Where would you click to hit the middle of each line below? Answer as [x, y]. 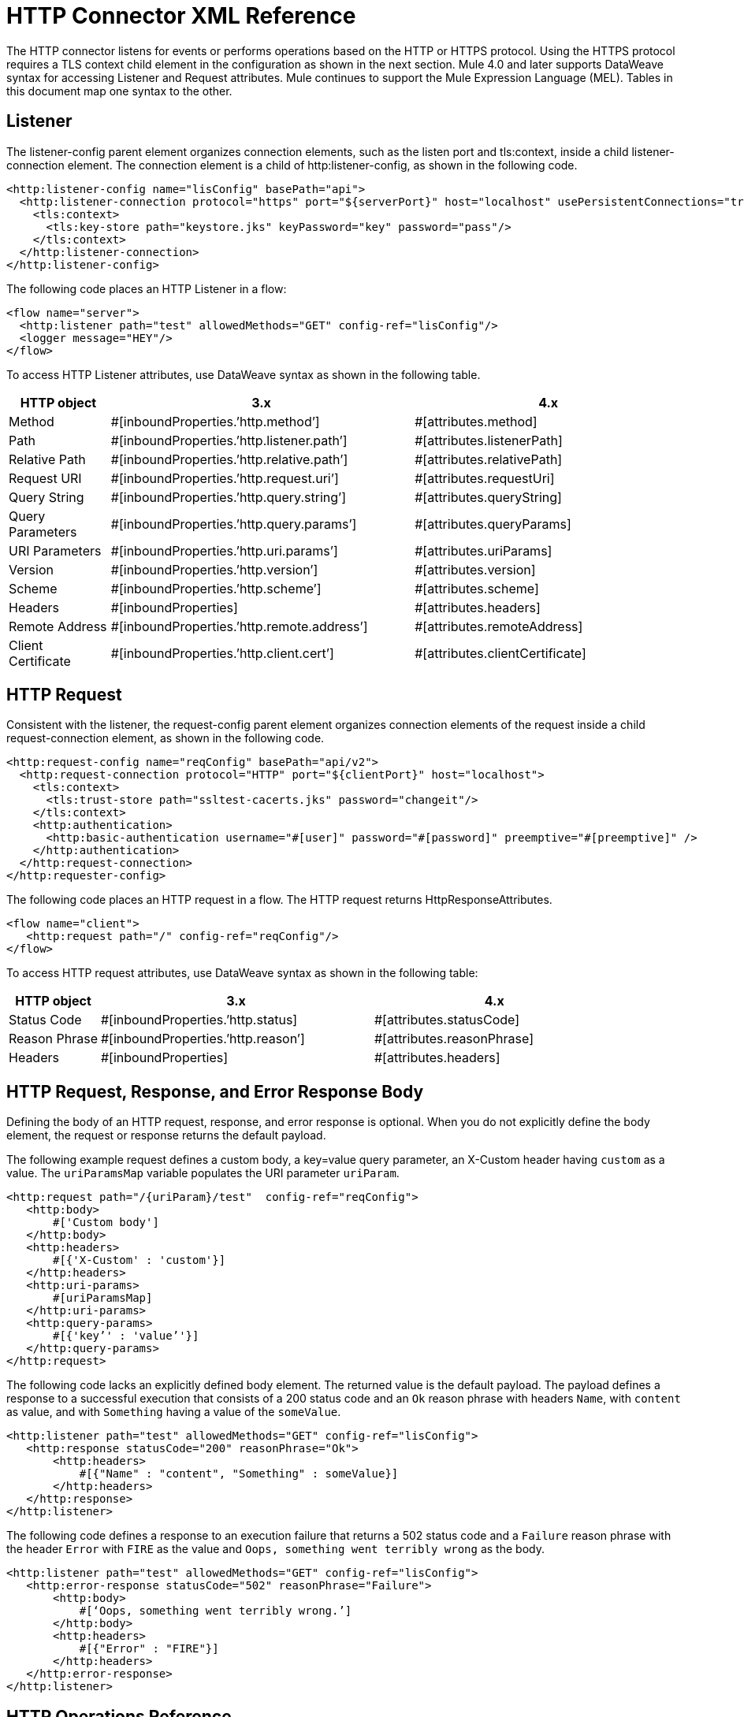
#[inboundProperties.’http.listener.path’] [229, 440]
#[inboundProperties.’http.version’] [214, 569]
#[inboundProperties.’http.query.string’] [229, 497]
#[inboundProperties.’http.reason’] [203, 1039]
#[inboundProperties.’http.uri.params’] [224, 550]
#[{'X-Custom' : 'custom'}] [139, 1260]
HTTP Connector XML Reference [181, 16]
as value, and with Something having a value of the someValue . [174, 1412]
